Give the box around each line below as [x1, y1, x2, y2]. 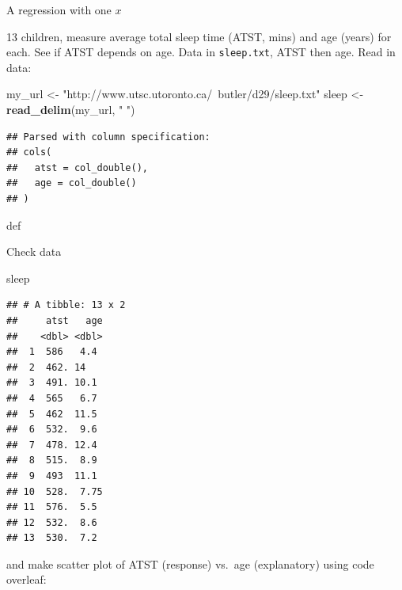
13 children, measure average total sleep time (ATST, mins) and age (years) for [6, 28, 392, 44]
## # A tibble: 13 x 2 [6, 299, 126, 311]
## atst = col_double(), [6, 162, 148, 173]
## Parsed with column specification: [6, 131, 210, 143]
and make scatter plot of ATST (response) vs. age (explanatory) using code [6, 555, 374, 572]
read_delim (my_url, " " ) [6, 101, 135, 118]
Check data [6, 243, 62, 260]
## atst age [6, 314, 103, 326]
